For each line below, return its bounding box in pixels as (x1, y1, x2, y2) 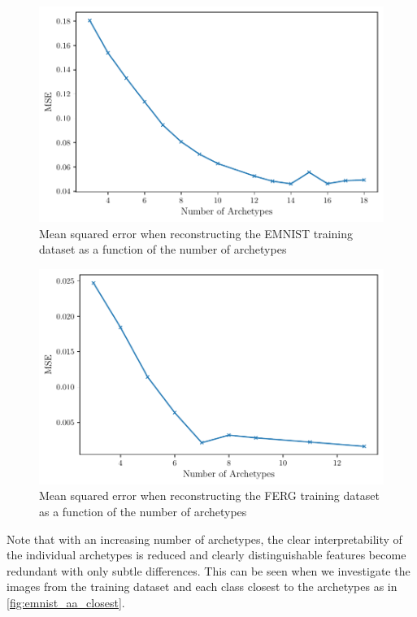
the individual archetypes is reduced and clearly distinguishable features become (7, 546, 406, 563)
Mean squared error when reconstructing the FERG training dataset (39, 487, 380, 504)
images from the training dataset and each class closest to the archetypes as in (7, 578, 397, 595)
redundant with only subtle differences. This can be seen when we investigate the (7, 562, 410, 579)
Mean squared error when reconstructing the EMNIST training (39, 224, 354, 241)
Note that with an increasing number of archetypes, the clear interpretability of (7, 530, 402, 547)
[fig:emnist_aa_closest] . (7, 593, 125, 610)
